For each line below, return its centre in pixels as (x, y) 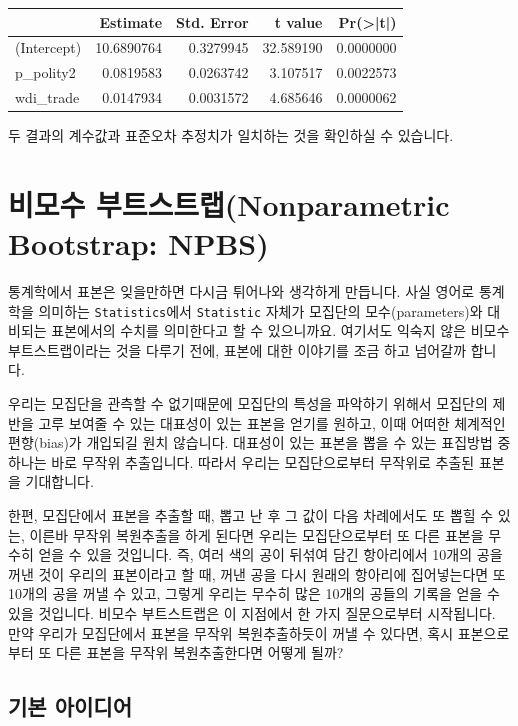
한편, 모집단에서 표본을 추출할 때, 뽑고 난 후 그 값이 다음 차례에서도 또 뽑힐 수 (251, 515)
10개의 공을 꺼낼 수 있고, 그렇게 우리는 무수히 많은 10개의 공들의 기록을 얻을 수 (254, 593)
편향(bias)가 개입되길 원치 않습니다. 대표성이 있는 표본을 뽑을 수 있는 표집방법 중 (259, 442)
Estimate (131, 21)
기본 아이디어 (70, 706)
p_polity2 (45, 72)
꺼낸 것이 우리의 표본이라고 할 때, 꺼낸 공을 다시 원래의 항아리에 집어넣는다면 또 (257, 573)
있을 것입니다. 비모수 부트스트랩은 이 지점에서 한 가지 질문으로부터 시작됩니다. (252, 613)
